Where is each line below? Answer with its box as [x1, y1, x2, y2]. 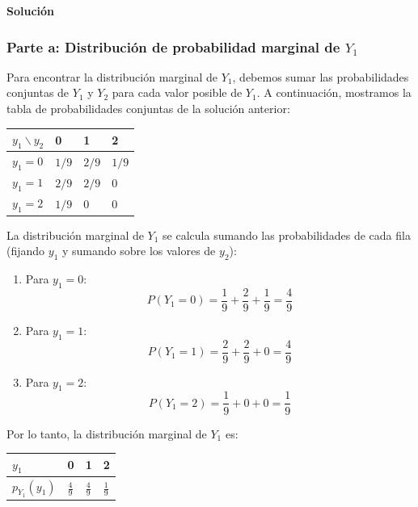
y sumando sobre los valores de [61, 242, 216, 259]
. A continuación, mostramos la [256, 84, 412, 101]
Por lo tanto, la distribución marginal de [6, 425, 207, 442]
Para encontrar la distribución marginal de [6, 68, 218, 85]
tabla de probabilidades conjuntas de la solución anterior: [6, 100, 290, 116]
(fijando [6, 242, 45, 259]
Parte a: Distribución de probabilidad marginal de [6, 36, 340, 57]
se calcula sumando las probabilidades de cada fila [163, 226, 411, 243]
